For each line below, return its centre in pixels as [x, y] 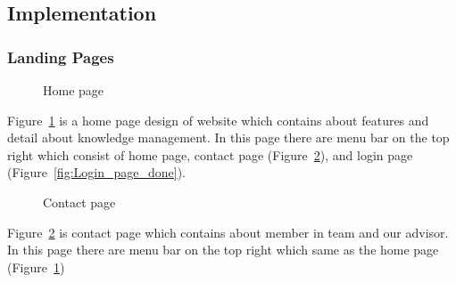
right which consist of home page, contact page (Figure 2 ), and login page [210, 154]
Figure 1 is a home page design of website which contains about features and [218, 120]
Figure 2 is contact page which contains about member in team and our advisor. [228, 232]
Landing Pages [61, 57]
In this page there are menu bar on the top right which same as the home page [223, 250]
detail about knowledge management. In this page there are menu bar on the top [228, 137]
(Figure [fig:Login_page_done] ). [96, 172]
